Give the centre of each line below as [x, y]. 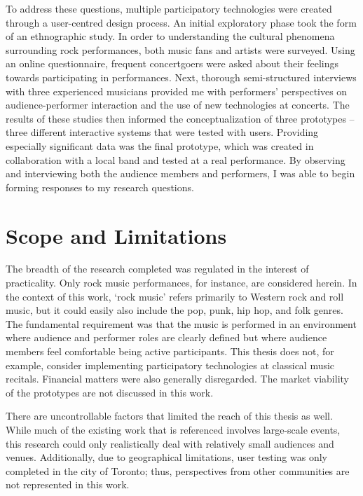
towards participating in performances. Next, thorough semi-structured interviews [181, 77]
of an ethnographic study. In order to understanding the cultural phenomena [170, 36]
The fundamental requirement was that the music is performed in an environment [181, 323]
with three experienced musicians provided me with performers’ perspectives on [177, 91]
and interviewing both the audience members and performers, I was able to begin [180, 173]
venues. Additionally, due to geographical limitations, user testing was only [166, 457]
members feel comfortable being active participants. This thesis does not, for [170, 351]
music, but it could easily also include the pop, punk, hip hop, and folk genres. [174, 310]
